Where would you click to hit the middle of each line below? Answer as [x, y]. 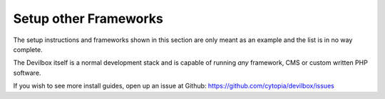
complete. [28, 49]
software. [27, 73]
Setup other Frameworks [88, 19]
